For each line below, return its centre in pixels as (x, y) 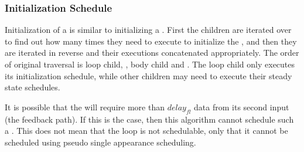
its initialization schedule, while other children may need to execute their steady (148, 75)
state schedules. (33, 87)
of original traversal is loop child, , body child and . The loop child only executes (150, 64)
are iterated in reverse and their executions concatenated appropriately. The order (152, 53)
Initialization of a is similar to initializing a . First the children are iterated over (148, 30)
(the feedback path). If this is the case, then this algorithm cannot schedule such (149, 119)
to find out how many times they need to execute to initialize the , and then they (151, 41)
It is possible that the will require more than (85, 107)
